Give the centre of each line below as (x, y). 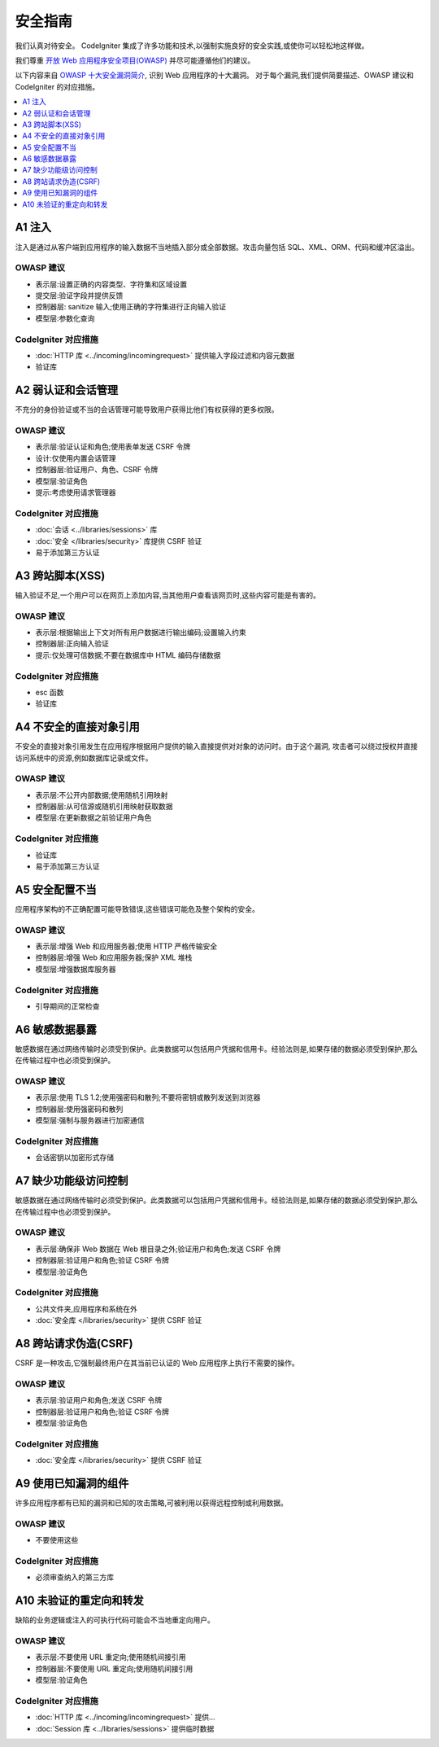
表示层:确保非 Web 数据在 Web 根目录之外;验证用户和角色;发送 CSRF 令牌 (158, 1249)
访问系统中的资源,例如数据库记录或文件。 (84, 758)
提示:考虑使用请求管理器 (76, 492)
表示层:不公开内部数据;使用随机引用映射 (102, 795)
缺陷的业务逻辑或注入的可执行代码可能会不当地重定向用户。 (115, 1620)
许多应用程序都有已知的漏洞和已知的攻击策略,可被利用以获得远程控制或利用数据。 (152, 1503)
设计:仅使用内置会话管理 (76, 458)
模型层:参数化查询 (65, 318)
